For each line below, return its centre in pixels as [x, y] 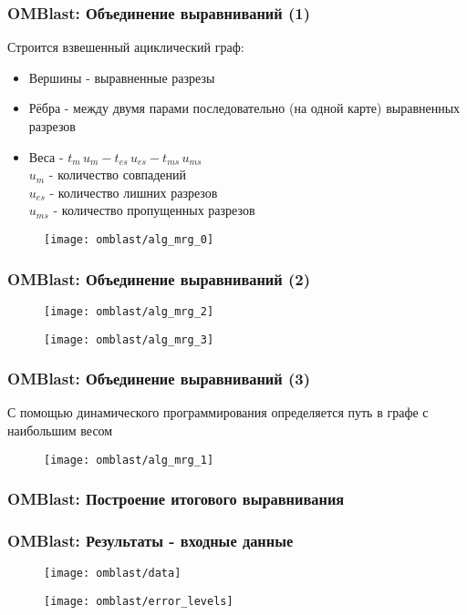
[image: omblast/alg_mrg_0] [129, 239]
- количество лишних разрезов [134, 192]
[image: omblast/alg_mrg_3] [129, 339]
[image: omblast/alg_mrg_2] [129, 311]
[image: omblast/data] [113, 574]
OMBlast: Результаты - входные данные [150, 540]
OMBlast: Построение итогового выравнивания [176, 499]
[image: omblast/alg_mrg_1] [129, 460]
